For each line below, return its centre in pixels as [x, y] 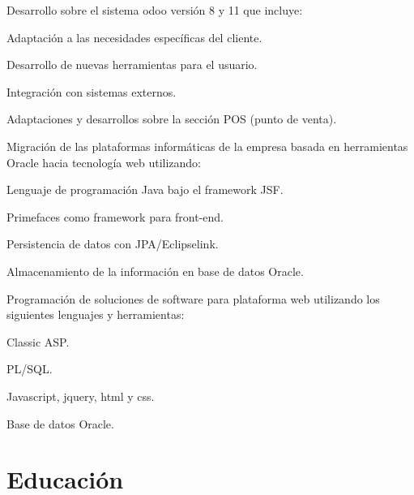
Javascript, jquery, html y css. [81, 396]
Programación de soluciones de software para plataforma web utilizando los [193, 298]
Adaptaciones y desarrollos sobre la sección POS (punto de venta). [172, 119]
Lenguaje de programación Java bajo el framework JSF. [145, 189]
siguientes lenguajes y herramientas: [96, 314]
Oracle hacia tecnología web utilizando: [104, 162]
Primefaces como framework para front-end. [115, 216]
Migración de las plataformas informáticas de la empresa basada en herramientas [207, 146]
